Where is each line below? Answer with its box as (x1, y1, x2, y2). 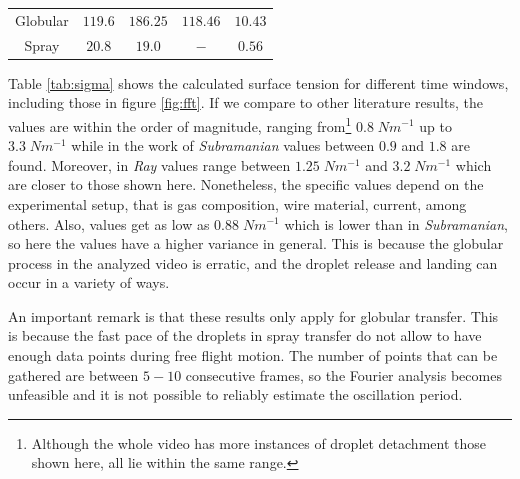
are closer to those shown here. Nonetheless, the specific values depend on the (8, 174, 484, 195)
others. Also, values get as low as (8, 213, 210, 234)
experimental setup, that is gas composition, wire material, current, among (8, 193, 467, 214)
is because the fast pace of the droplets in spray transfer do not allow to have (8, 325, 482, 346)
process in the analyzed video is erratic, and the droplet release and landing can (8, 252, 498, 273)
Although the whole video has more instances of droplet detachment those (31, 432, 486, 453)
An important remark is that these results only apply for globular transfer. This (8, 305, 499, 326)
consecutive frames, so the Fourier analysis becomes (185, 364, 502, 385)
